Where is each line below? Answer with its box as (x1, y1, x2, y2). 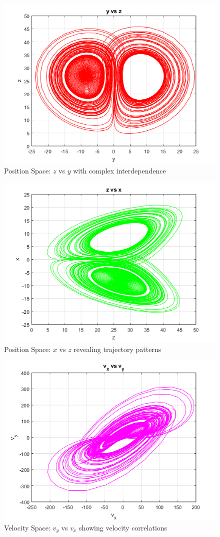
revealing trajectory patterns (73, 343, 161, 354)
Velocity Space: (4, 522, 50, 532)
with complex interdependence (73, 165, 166, 175)
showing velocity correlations (79, 522, 167, 532)
